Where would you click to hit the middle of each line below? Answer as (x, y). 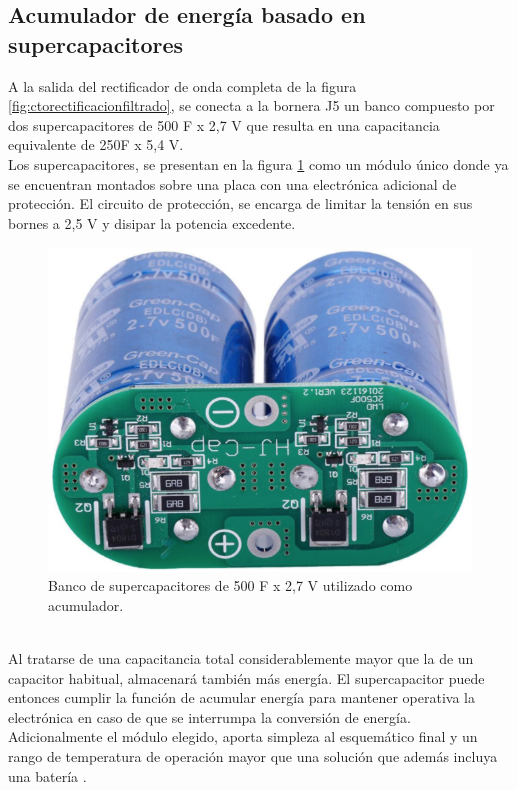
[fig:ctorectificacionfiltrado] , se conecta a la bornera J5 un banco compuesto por (251, 105)
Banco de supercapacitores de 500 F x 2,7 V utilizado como (230, 585)
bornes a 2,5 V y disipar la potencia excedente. (152, 222)
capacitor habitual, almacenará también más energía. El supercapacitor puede (246, 677)
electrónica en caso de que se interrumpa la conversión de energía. (209, 716)
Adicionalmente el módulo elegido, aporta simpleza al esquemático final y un (243, 736)
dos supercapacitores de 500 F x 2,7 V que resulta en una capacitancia (224, 124)
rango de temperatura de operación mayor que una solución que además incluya (253, 756)
